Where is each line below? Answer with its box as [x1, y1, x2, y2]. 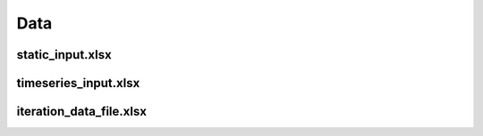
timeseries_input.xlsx [16, 76, 140, 91]
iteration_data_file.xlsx [16, 104, 148, 119]
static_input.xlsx [16, 47, 112, 62]
